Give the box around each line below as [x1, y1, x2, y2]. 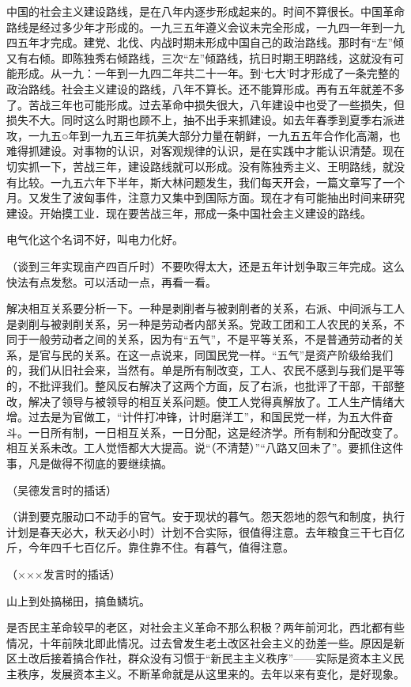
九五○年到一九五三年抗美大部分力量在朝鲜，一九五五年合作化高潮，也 [39, 127, 401, 143]
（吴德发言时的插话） [6, 481, 117, 498]
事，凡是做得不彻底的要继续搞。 [6, 455, 172, 472]
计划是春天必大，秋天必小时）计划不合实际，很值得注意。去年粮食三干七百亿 [6, 523, 405, 540]
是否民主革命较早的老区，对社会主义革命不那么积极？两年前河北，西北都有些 [6, 619, 405, 636]
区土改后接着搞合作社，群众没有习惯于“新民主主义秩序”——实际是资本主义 [6, 650, 394, 666]
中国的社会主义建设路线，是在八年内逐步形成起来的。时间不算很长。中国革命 [6, 3, 405, 19]
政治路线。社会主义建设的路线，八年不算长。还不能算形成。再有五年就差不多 [6, 80, 405, 97]
